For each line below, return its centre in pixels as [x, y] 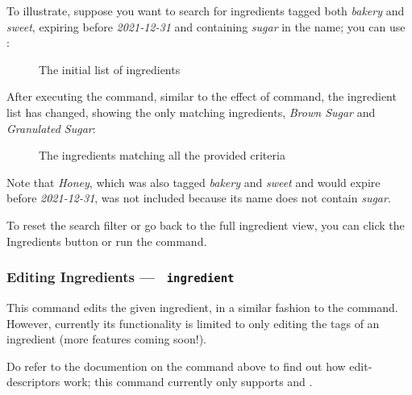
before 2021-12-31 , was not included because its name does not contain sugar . [199, 198]
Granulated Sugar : [51, 128]
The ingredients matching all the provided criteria [162, 155]
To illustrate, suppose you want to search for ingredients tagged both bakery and [206, 10]
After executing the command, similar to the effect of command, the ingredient [202, 96]
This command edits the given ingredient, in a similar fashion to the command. [202, 307]
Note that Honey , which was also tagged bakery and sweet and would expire [194, 182]
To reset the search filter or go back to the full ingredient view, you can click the [206, 225]
